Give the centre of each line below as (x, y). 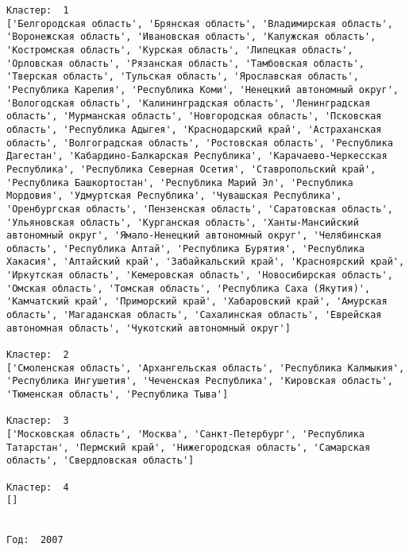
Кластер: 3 (38, 421)
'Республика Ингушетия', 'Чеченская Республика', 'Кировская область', (200, 381)
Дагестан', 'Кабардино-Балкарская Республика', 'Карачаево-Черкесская (197, 156)
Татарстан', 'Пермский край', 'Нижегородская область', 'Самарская (189, 447)
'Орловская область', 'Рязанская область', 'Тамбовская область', (186, 63)
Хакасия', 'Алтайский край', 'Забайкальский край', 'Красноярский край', (206, 262)
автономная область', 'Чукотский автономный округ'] (149, 328)
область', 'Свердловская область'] (100, 461)
